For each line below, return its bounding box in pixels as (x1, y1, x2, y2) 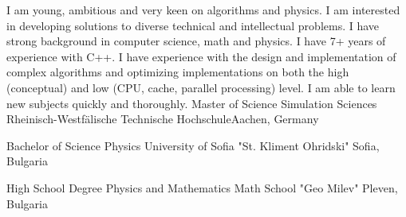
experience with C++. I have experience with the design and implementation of (6, 48, 396, 64)
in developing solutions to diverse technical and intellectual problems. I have (6, 17, 380, 33)
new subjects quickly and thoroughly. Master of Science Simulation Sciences (6, 95, 377, 111)
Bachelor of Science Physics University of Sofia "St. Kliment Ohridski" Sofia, (6, 137, 380, 153)
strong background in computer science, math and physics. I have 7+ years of (6, 33, 386, 49)
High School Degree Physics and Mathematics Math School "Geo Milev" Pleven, (6, 179, 398, 196)
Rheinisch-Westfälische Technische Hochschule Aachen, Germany (6, 110, 319, 127)
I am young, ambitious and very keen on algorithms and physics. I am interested (6, 2, 400, 17)
